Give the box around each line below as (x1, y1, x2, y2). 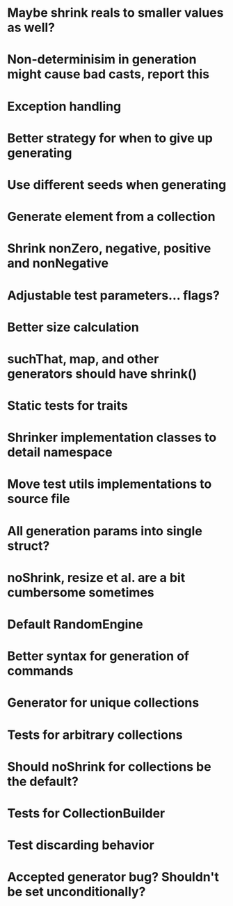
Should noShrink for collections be (7, 758, 211, 774)
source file (7, 491, 71, 507)
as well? (7, 20, 56, 36)
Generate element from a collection (7, 209, 216, 224)
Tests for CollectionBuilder (7, 805, 166, 821)
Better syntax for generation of (7, 648, 190, 664)
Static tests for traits (7, 398, 129, 414)
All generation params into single (7, 523, 203, 539)
